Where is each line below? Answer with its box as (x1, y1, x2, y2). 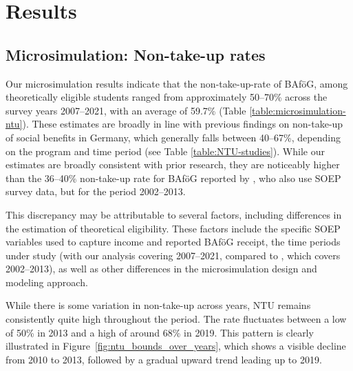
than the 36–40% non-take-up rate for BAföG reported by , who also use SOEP (6, 170, 341, 185)
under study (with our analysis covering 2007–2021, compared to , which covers (6, 248, 341, 262)
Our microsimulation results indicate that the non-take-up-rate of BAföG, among (6, 76, 348, 90)
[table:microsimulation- (249, 103, 346, 117)
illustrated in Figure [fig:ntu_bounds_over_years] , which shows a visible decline (6, 339, 346, 353)
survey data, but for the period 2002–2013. (6, 184, 186, 199)
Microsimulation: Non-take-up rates (6, 43, 266, 65)
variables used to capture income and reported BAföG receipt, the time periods (6, 234, 341, 249)
